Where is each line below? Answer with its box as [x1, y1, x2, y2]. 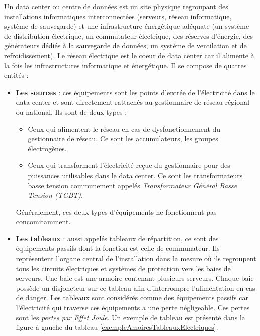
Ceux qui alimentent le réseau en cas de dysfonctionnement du [28, 123, 221, 134]
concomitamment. [16, 216, 71, 227]
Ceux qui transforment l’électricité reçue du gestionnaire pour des [28, 160, 230, 171]
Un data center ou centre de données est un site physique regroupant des [4, 1, 228, 11]
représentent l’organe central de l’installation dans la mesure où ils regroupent [16, 253, 256, 264]
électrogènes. [28, 143, 67, 153]
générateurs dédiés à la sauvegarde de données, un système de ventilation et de [4, 40, 247, 51]
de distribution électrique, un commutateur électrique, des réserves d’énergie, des [4, 30, 253, 41]
